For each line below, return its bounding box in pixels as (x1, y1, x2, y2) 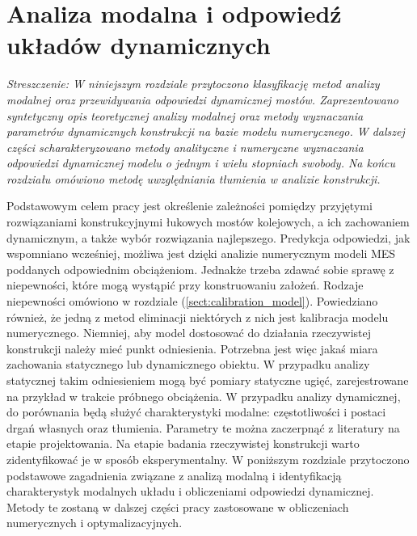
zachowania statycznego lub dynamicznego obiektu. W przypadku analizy (6, 356, 370, 373)
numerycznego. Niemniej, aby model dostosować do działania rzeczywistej (6, 324, 372, 341)
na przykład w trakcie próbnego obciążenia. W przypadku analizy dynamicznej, (6, 387, 401, 404)
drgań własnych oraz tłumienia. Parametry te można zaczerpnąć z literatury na (6, 419, 400, 436)
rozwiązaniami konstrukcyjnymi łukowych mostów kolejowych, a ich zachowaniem (6, 213, 410, 230)
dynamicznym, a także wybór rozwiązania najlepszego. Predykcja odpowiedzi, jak (6, 229, 411, 246)
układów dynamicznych (6, 28, 271, 61)
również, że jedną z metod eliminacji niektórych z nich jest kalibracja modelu (6, 308, 389, 325)
